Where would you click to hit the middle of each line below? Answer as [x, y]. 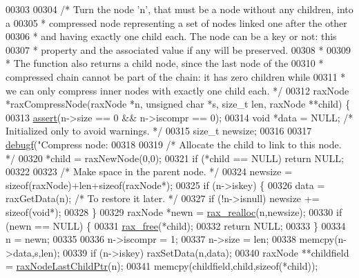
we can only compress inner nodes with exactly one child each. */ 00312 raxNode [177, 90]
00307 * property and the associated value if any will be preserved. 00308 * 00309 [178, 49]
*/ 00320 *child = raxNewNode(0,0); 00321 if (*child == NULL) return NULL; [175, 158]
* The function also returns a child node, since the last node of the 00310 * [165, 63]
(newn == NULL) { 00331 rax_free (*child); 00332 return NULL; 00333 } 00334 [176, 225]
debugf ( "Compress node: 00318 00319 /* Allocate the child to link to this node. [174, 144]
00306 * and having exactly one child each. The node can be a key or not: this [171, 36]
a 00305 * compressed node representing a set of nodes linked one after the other [176, 22]
